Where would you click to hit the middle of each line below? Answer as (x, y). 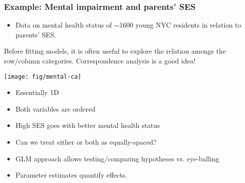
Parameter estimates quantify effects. (71, 175)
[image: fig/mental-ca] (43, 76)
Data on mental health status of (64, 25)
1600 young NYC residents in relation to (180, 25)
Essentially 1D (37, 92)
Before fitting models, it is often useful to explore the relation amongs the (115, 51)
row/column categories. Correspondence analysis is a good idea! (100, 61)
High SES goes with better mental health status (88, 125)
